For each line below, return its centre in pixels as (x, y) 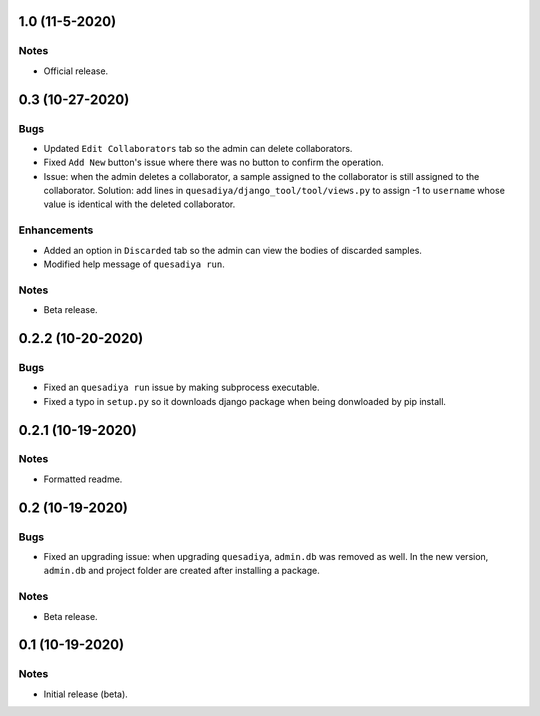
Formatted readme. (83, 479)
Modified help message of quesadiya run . (134, 264)
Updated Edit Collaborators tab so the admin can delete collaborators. (198, 148)
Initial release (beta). (86, 694)
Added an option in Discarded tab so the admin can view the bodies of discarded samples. (232, 250)
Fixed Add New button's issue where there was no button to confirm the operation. (213, 162)
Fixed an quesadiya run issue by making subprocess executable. (181, 387)
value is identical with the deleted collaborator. (139, 204)
